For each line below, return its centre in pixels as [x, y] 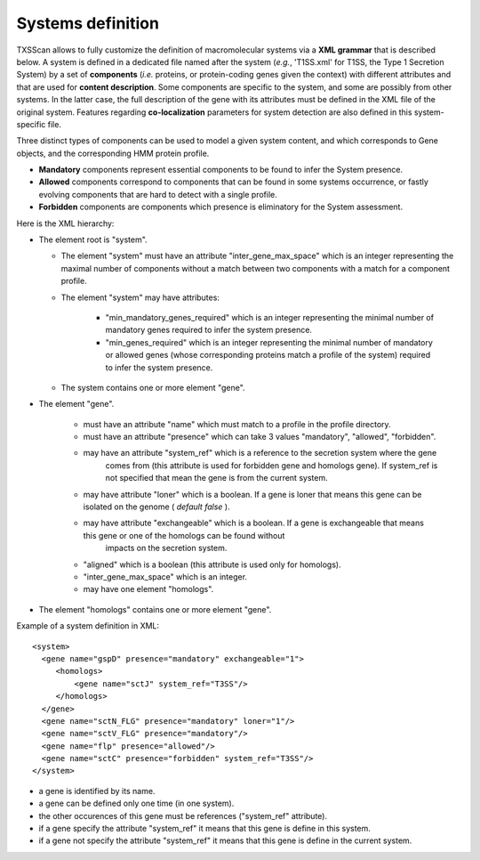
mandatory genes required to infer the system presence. [209, 330]
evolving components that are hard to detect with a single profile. [158, 194]
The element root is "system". [93, 239]
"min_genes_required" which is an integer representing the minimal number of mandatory [269, 342]
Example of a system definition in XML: [88, 626]
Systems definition [88, 23]
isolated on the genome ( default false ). [156, 507]
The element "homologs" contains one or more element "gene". [155, 609]
